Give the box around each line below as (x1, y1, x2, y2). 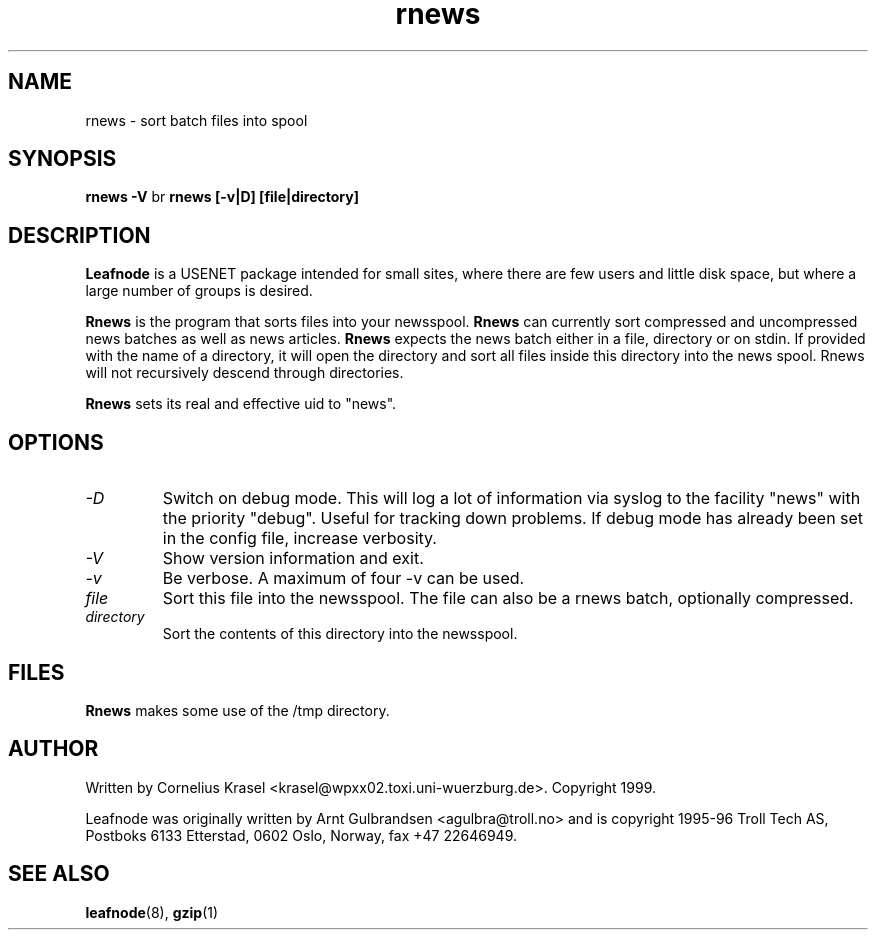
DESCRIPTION (8, 222, 151, 248)
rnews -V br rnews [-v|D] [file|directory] (85, 188, 359, 206)
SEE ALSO (8, 861, 110, 887)
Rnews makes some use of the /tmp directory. (85, 701, 390, 719)
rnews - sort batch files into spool (85, 111, 308, 129)
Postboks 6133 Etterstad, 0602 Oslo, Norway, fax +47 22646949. (85, 826, 517, 844)
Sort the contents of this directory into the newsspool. (162, 625, 518, 643)
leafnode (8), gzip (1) (85, 903, 219, 921)
